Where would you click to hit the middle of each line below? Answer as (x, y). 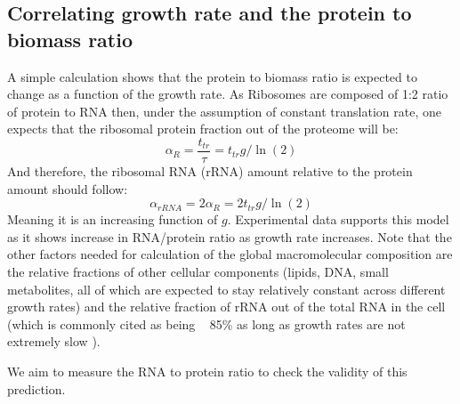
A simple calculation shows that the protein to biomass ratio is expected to (212, 76)
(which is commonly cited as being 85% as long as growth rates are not (206, 323)
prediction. (36, 388)
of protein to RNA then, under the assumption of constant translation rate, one (224, 111)
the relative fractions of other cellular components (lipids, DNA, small (198, 271)
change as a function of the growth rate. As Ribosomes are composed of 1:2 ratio (228, 94)
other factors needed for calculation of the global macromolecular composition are (230, 254)
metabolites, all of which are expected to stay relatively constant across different (226, 289)
